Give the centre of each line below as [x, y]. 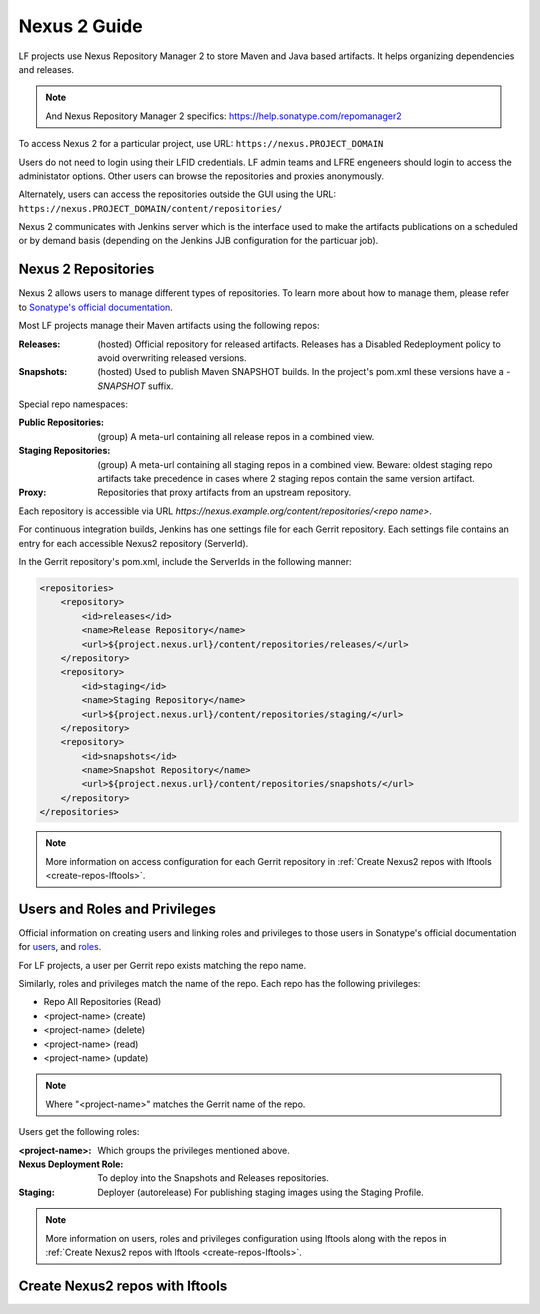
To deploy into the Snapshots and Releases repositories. [213, 1178]
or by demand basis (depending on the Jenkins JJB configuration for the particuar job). [198, 241]
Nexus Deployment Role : [71, 1164]
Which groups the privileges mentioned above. [193, 1150]
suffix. [160, 386]
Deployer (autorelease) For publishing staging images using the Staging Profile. [260, 1192]
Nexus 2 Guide [81, 26]
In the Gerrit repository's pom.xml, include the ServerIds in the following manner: [185, 561]
